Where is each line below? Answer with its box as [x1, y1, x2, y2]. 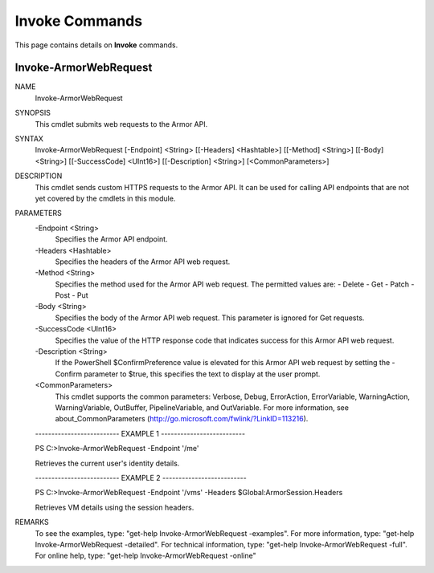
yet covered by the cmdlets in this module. [35, 193, 176, 203]
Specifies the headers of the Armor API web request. [55, 257, 231, 266]
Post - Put [55, 291, 88, 300]
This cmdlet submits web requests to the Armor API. [35, 119, 208, 128]
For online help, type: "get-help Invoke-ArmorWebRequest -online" [35, 551, 256, 561]
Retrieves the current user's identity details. [35, 458, 180, 468]
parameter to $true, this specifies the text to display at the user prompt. [84, 369, 321, 379]
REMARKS [14, 518, 49, 527]
